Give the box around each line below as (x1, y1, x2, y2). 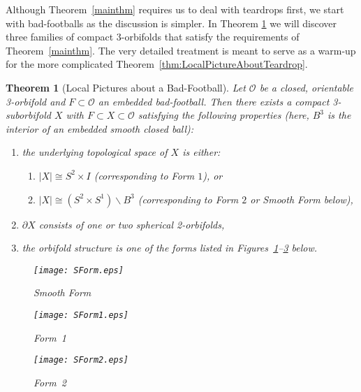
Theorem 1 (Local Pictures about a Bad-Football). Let (6, 80, 246, 94)
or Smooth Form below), (250, 191, 353, 206)
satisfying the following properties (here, (138, 108, 309, 122)
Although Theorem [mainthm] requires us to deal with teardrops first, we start (6, 2, 344, 16)
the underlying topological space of (22, 145, 168, 159)
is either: (182, 145, 221, 159)
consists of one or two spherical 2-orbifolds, (38, 217, 225, 231)
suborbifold (6, 108, 51, 122)
